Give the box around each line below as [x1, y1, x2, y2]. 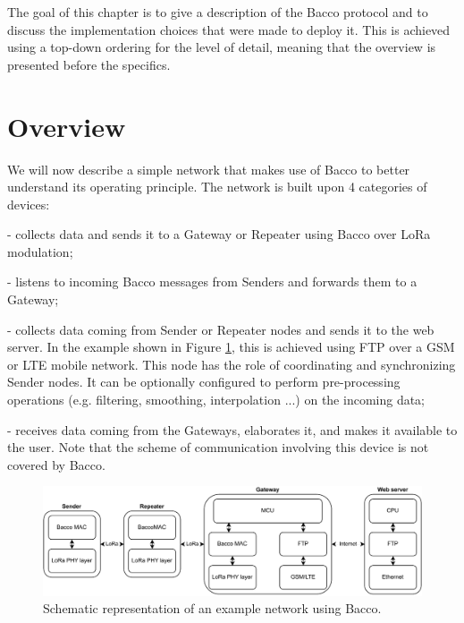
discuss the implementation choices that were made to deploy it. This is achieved [7, 20, 451, 38]
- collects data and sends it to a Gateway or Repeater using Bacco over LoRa [7, 225, 431, 243]
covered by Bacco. [7, 455, 105, 474]
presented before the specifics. [7, 55, 171, 73]
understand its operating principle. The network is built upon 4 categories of [7, 177, 427, 196]
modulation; [7, 242, 73, 260]
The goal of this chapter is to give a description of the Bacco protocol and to [7, 3, 428, 21]
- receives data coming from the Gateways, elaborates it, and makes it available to [7, 420, 458, 439]
